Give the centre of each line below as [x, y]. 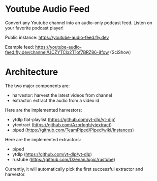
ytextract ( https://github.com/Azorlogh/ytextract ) [62, 124]
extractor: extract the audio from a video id [56, 100]
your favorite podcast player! [34, 28]
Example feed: [20, 47]
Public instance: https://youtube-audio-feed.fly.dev [57, 37]
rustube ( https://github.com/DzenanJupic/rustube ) [64, 159]
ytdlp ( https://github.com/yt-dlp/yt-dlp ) [52, 154]
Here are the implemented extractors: [43, 139]
